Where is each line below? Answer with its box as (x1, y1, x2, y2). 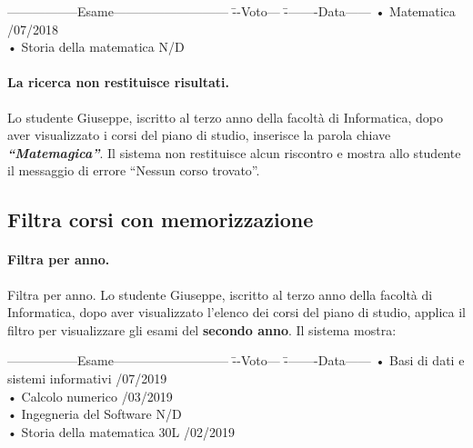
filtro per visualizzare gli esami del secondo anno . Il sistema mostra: (7, 320, 397, 339)
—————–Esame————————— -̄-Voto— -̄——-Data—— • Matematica (7, 2, 456, 20)
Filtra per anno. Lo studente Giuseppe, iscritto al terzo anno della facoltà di (7, 284, 433, 304)
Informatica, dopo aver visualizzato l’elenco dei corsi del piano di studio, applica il (7, 303, 466, 322)
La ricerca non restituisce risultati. (7, 73, 229, 92)
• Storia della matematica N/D (7, 37, 185, 56)
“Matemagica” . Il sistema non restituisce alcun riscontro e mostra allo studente (7, 143, 461, 162)
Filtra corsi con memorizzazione (7, 205, 314, 234)
